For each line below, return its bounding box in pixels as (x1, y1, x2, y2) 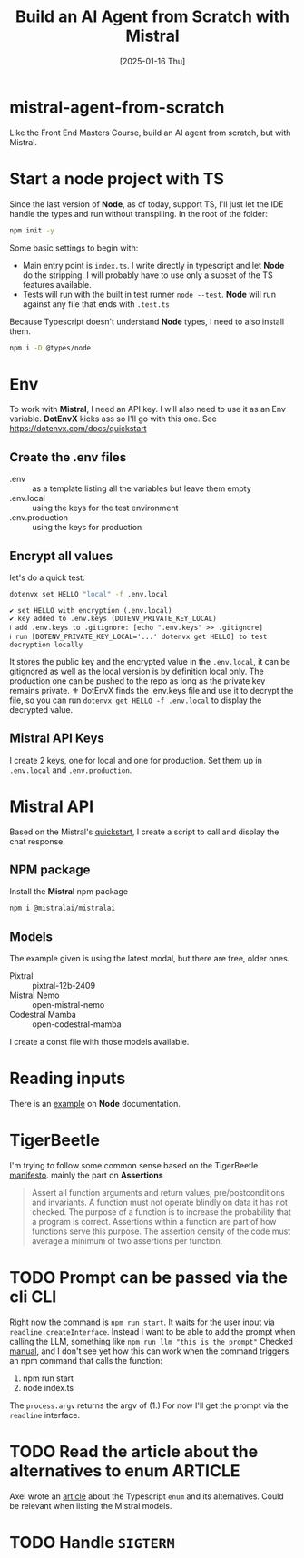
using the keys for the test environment (32, 502, 179, 514)
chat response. (9, 835, 66, 846)
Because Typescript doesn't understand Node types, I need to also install (9, 316, 284, 327)
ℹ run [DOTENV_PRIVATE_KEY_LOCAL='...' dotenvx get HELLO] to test (9, 632, 268, 641)
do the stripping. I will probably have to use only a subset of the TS (22, 270, 274, 281)
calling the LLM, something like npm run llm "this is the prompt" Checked (9, 1336, 293, 1346)
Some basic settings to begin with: (9, 242, 139, 253)
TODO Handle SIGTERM (9, 1533, 175, 1553)
